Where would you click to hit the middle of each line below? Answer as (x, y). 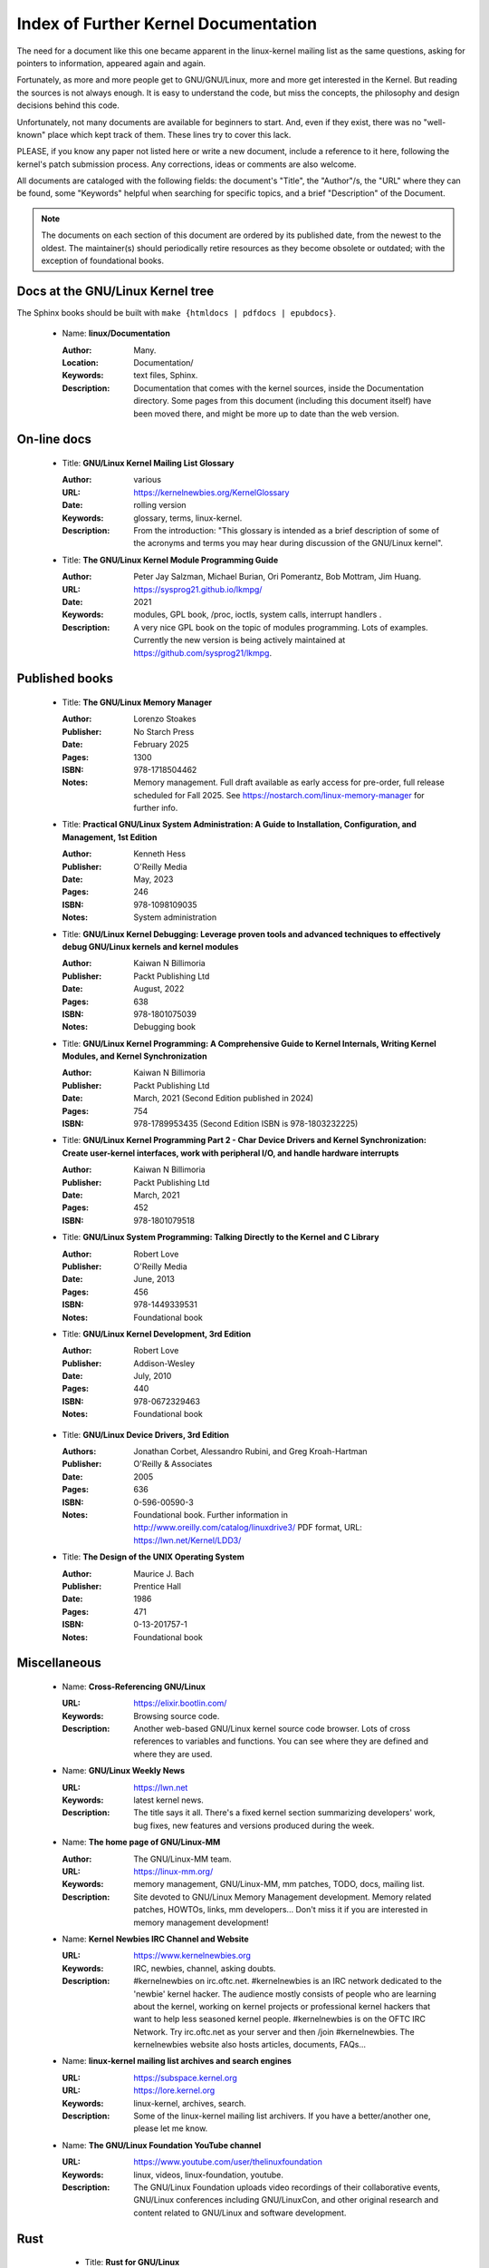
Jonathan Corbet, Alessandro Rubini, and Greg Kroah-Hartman (250, 1452)
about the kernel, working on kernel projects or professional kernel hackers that (282, 2006)
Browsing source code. (177, 1716)
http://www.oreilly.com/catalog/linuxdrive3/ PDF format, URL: (248, 1528)
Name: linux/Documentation (116, 333)
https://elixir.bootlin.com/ (180, 1703)
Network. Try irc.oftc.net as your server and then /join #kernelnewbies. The (274, 2031)
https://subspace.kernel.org (185, 2077)
